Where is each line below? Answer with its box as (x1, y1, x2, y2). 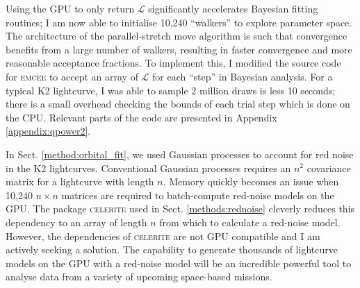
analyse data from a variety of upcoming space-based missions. (6, 269, 272, 284)
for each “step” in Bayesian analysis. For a (152, 69, 333, 83)
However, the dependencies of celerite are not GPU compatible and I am (6, 228, 320, 243)
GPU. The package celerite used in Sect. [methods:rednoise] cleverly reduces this (6, 201, 355, 216)
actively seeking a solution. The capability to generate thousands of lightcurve (6, 242, 338, 257)
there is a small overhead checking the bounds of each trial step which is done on (6, 96, 350, 111)
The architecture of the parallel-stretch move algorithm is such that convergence (6, 28, 347, 43)
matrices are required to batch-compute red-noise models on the (61, 187, 334, 202)
